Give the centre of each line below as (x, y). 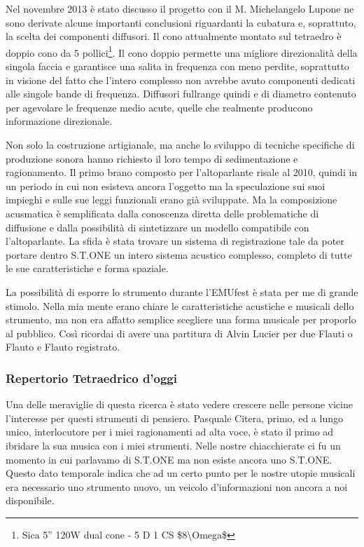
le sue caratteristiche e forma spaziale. (87, 268)
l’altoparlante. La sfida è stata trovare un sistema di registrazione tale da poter (175, 241)
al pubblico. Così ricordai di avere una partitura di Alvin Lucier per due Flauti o (179, 333)
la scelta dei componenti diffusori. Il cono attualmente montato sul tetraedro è (174, 36)
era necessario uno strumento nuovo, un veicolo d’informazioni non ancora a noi (177, 486)
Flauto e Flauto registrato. (63, 347)
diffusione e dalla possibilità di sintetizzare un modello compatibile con (157, 227)
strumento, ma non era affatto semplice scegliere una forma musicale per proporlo (181, 319)
